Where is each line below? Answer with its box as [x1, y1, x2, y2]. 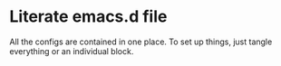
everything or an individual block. [9, 45, 134, 56]
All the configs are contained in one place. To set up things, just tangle [9, 36, 273, 47]
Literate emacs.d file [9, 6, 168, 27]
